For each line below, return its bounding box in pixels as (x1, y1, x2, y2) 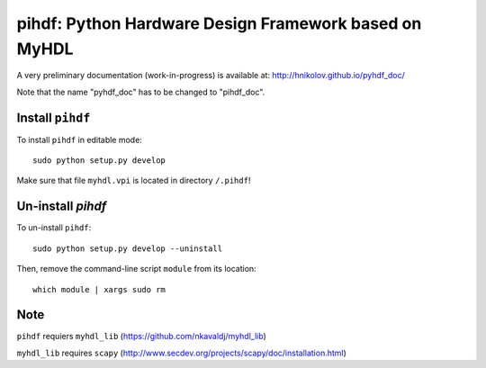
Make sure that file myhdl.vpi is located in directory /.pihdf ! (16, 175, 251, 186)
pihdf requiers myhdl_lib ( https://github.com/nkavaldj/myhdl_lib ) (16, 331, 267, 342)
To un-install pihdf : (16, 222, 92, 233)
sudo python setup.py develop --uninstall (32, 243, 223, 254)
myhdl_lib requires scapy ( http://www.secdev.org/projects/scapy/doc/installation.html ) (16, 347, 346, 358)
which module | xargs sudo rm (32, 284, 166, 294)
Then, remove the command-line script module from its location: (16, 264, 256, 274)
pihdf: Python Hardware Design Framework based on (16, 13, 422, 33)
